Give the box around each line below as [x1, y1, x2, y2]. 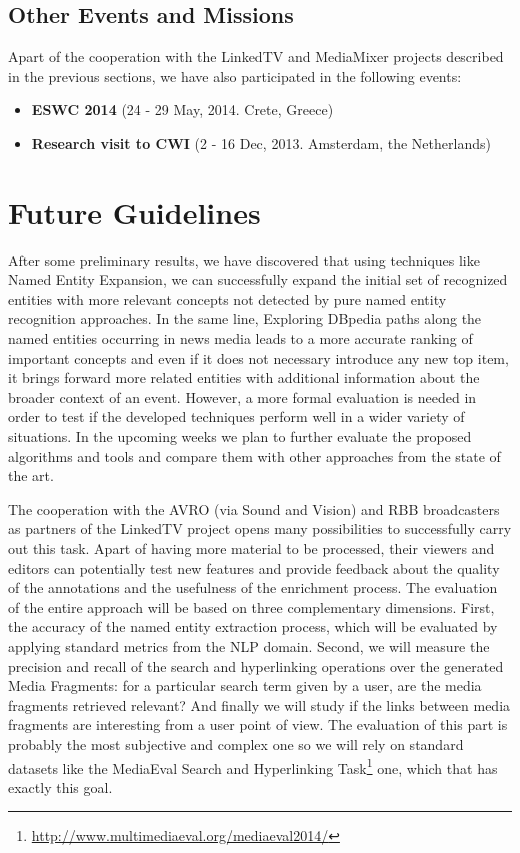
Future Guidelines [8, 191, 261, 232]
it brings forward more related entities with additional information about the [8, 367, 480, 388]
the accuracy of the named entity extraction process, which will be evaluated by [8, 616, 498, 637]
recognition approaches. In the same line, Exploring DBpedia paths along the [8, 308, 482, 329]
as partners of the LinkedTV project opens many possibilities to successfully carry [8, 518, 512, 539]
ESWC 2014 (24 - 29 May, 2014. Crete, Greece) [31, 99, 334, 120]
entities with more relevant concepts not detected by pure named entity [8, 288, 447, 309]
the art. [8, 465, 54, 486]
